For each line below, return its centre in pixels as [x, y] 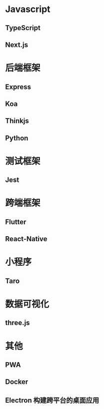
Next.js [17, 44]
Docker [17, 382]
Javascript [28, 9]
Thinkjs [17, 121]
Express [18, 87]
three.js [17, 323]
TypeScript [23, 28]
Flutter [16, 222]
